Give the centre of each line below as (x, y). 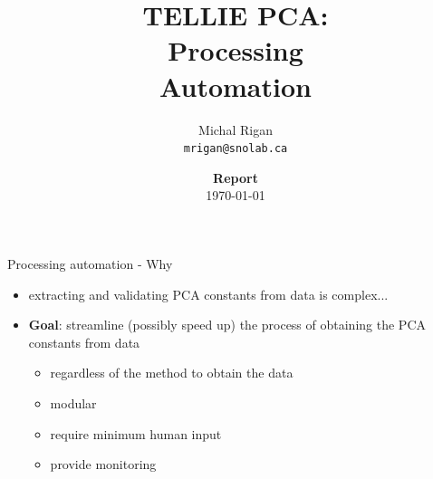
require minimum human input (136, 433)
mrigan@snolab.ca (236, 149)
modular (73, 402)
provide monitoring (103, 464)
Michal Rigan (236, 129)
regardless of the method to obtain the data (172, 373)
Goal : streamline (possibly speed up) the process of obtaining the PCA (227, 325)
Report (236, 177)
